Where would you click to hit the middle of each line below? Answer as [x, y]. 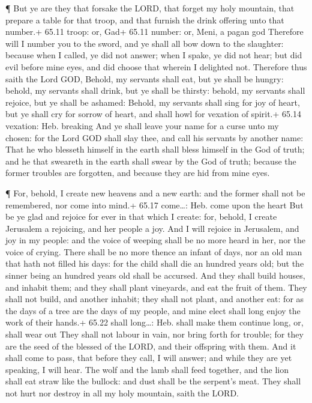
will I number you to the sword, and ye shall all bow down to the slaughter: [145, 43]
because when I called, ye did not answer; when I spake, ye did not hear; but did [154, 55]
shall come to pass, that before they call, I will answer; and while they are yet [149, 358]
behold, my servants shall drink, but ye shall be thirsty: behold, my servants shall [155, 90]
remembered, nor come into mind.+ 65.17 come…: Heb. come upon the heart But [154, 205]
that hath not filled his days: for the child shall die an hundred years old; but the [155, 263]
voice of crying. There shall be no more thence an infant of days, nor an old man [154, 251]
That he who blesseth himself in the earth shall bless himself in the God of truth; [155, 149]
